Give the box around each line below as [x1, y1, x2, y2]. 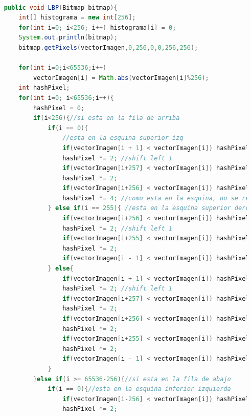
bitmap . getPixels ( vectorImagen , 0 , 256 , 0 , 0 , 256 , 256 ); [18, 44, 198, 51]
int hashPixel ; [18, 84, 70, 92]
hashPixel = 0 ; [33, 104, 85, 112]
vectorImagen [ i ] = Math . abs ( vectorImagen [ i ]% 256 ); [33, 74, 209, 81]
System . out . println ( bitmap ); [18, 34, 118, 41]
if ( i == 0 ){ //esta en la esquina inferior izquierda [48, 385, 231, 393]
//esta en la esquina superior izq [62, 134, 184, 142]
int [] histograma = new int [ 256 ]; [18, 14, 136, 22]
